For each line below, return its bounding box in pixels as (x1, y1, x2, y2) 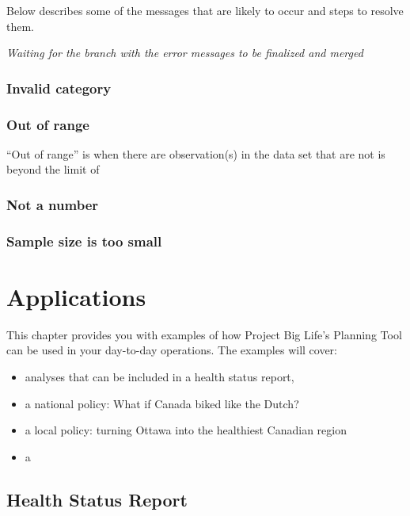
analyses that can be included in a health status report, (25, 369, 294, 385)
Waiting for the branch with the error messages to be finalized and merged (6, 44, 363, 61)
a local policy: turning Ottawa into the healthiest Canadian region (25, 422, 347, 438)
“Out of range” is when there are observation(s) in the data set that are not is (6, 145, 385, 162)
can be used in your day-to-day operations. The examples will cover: (6, 342, 337, 358)
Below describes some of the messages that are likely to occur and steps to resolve (6, 2, 404, 18)
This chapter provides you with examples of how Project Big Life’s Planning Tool (6, 326, 402, 342)
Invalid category (6, 78, 112, 97)
